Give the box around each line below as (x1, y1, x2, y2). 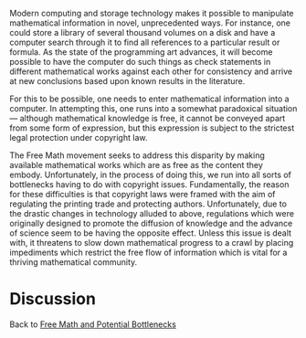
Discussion (9, 289, 96, 310)
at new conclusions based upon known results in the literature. (9, 76, 246, 86)
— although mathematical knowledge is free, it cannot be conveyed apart (9, 113, 286, 123)
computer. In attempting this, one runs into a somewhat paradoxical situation (9, 103, 298, 113)
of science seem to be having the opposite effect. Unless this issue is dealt (9, 227, 292, 238)
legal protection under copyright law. (9, 132, 148, 143)
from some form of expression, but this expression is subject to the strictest (9, 122, 295, 133)
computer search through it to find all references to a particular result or (9, 37, 280, 48)
